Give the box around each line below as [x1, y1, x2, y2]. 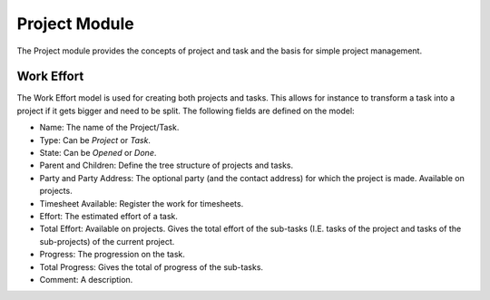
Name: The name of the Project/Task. [39, 122, 180, 133]
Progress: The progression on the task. [39, 249, 186, 260]
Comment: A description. [39, 274, 133, 285]
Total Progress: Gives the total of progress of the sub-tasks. [39, 261, 263, 272]
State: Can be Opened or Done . [39, 148, 157, 159]
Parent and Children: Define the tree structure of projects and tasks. [39, 160, 294, 171]
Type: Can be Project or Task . [39, 134, 152, 145]
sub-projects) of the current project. [39, 236, 175, 247]
